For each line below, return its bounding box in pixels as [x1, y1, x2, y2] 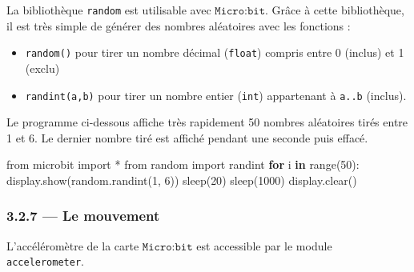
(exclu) [25, 59, 60, 76]
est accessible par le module [196, 237, 332, 254]
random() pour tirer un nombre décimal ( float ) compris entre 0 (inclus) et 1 [25, 44, 404, 61]
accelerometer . [6, 253, 84, 270]
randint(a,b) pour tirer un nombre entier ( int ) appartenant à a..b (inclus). [25, 86, 407, 103]
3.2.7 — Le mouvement [6, 206, 160, 226]
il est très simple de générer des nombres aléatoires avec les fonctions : [6, 17, 351, 34]
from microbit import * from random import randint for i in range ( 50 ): [6, 156, 360, 173]
